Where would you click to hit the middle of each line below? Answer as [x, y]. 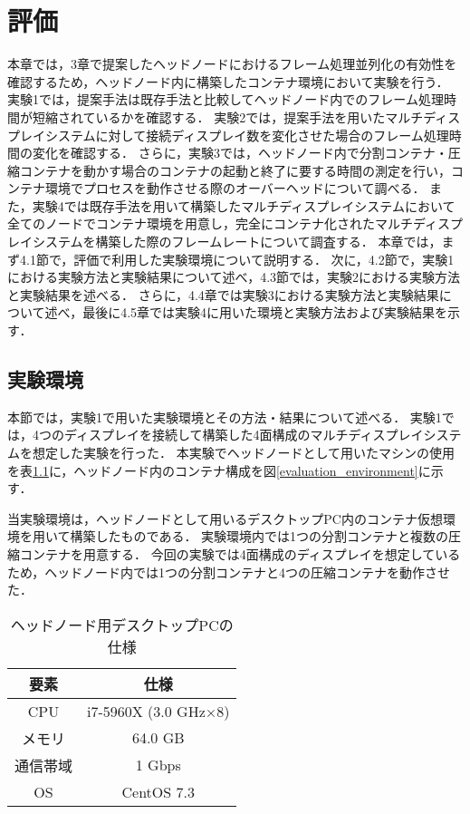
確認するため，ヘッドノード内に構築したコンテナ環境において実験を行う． [228, 81]
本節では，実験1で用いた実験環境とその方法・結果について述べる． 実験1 [225, 417]
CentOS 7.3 [158, 791]
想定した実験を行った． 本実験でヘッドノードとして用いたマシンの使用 [243, 453]
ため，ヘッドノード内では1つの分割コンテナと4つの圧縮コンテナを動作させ [229, 572]
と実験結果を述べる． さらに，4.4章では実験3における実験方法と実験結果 [223, 294]
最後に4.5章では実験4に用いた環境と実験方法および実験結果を [265, 312]
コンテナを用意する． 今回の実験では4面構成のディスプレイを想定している [240, 553]
